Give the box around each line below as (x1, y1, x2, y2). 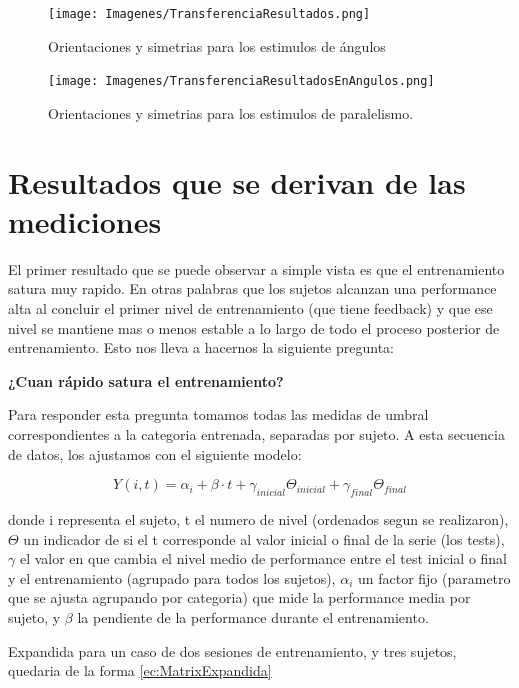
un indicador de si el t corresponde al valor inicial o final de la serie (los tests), (23, 528, 505, 549)
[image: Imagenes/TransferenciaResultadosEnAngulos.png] (48, 74, 435, 89)
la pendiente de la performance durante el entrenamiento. (77, 606, 429, 627)
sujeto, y (8, 606, 61, 627)
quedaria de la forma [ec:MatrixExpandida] (8, 660, 272, 681)
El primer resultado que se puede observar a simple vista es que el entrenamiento (8, 258, 505, 279)
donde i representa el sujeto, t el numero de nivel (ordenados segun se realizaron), (8, 508, 509, 529)
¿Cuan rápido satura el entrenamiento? (8, 370, 284, 391)
